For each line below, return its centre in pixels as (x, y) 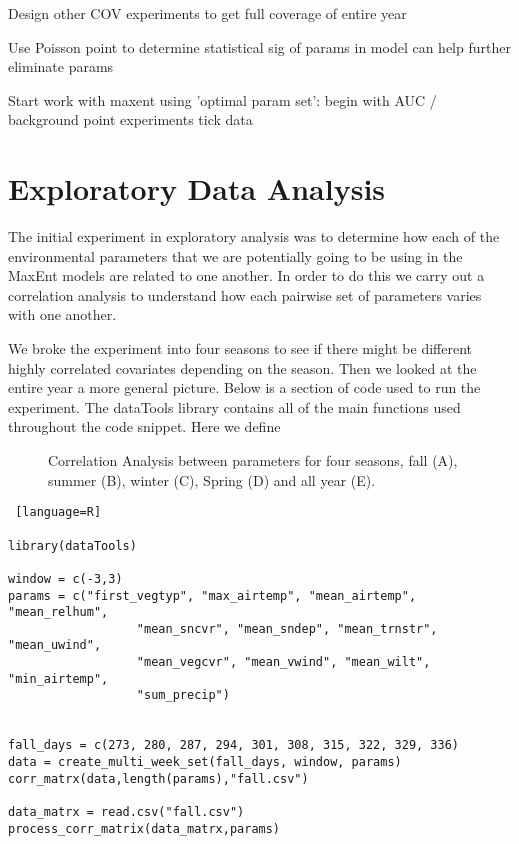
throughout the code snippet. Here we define (144, 426)
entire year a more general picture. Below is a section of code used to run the (244, 387)
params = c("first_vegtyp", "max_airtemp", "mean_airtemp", (212, 595)
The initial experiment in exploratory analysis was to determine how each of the (254, 236)
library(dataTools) (72, 545)
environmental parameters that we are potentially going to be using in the (235, 255)
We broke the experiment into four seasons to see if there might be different (240, 348)
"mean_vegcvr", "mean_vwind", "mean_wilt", (283, 662)
